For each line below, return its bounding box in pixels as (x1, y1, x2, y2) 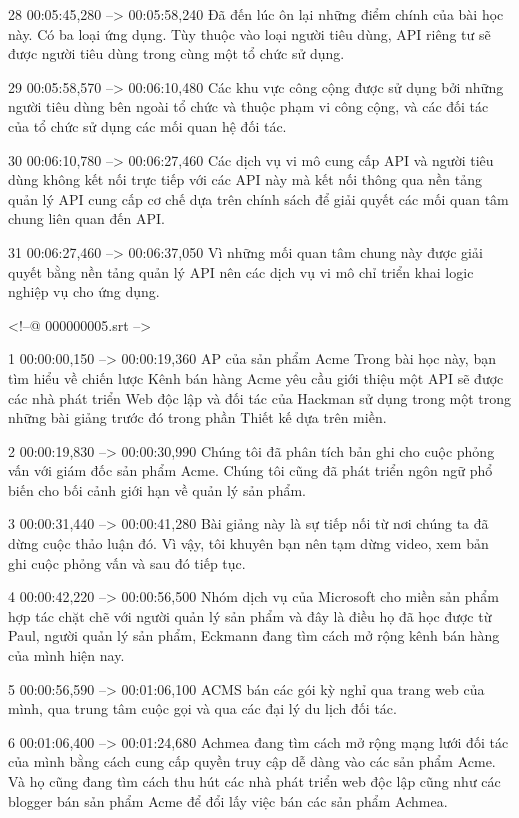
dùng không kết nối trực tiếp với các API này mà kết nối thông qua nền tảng (8, 169, 482, 190)
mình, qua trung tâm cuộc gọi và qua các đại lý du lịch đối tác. (8, 698, 397, 719)
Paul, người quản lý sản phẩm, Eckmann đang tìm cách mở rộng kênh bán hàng (8, 625, 500, 646)
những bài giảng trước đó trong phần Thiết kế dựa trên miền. (8, 407, 387, 428)
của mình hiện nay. (8, 645, 125, 666)
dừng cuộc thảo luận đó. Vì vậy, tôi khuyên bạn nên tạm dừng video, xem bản (8, 533, 489, 554)
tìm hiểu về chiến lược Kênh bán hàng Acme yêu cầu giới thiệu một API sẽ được (8, 367, 504, 388)
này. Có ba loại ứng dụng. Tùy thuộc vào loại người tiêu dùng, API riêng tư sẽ (8, 23, 491, 44)
